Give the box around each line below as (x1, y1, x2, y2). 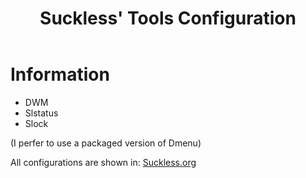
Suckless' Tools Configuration (39, 7, 297, 30)
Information (10, 63, 110, 86)
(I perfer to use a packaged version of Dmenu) (10, 137, 202, 149)
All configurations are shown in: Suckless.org (10, 156, 197, 168)
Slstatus (24, 107, 59, 119)
